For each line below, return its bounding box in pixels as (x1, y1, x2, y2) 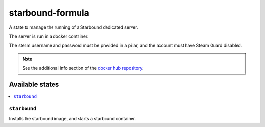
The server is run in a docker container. (9, 33, 89, 39)
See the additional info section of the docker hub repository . (22, 65, 144, 71)
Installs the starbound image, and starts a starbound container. (9, 116, 136, 122)
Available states (9, 80, 59, 88)
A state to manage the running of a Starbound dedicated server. (9, 25, 138, 30)
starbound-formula (9, 7, 89, 18)
